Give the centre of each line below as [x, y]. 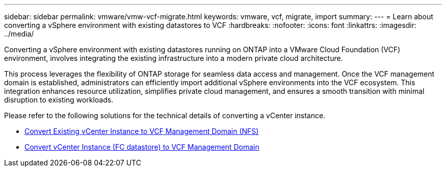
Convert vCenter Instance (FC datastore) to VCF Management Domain [142, 147]
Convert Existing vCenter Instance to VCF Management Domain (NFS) [142, 131]
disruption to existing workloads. [59, 100]
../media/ [19, 34]
